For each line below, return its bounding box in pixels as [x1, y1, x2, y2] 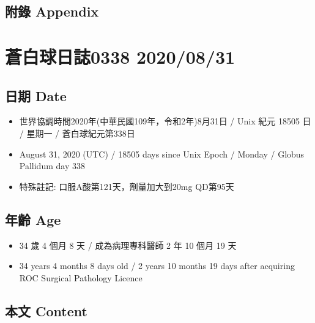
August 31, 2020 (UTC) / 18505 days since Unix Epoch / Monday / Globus [19, 147, 305, 160]
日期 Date [5, 86, 67, 105]
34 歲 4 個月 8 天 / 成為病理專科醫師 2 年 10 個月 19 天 [19, 238, 237, 251]
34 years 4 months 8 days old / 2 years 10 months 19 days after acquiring [19, 259, 295, 272]
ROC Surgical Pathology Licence [19, 271, 143, 284]
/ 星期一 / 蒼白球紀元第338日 [19, 126, 135, 139]
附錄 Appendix [5, 2, 99, 21]
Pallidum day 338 [19, 159, 85, 172]
